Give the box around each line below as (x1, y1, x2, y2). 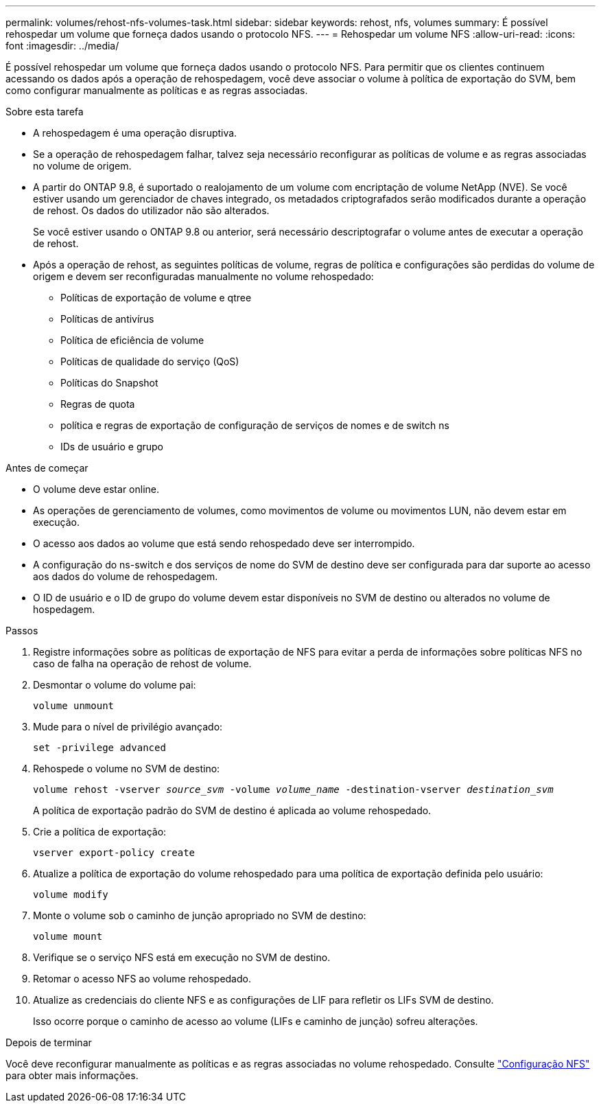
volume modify (33, 889, 108, 900)
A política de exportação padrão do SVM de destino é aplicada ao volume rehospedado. (33, 805, 432, 816)
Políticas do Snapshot (60, 377, 158, 389)
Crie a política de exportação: (33, 826, 167, 838)
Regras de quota (60, 398, 135, 410)
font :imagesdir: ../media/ (5, 40, 119, 51)
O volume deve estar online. (33, 483, 160, 495)
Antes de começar (5, 462, 89, 474)
